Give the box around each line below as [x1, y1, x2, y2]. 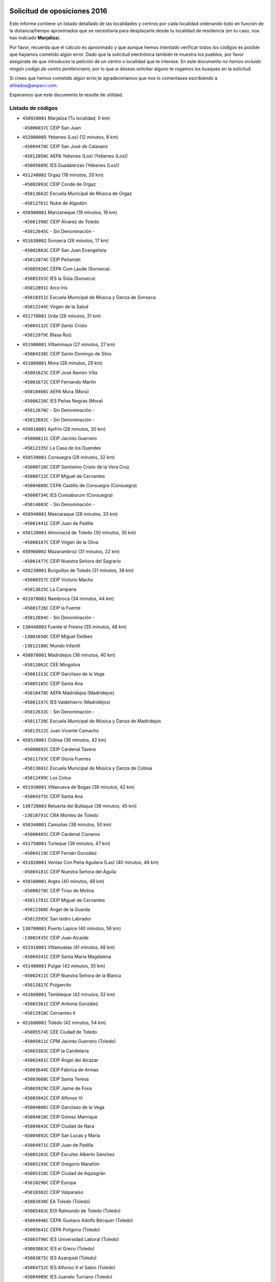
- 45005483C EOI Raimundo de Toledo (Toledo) [22, 1208, 121, 1214]
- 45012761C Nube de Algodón [22, 200, 87, 206]
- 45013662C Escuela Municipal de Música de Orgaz [22, 190, 132, 197]
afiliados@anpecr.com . [9, 82, 58, 88]
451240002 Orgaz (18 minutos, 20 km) [22, 172, 104, 178]
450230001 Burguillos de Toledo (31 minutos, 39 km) [22, 567, 134, 573]
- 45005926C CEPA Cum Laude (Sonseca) [22, 266, 110, 272]
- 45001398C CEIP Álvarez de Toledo [22, 218, 100, 225]
